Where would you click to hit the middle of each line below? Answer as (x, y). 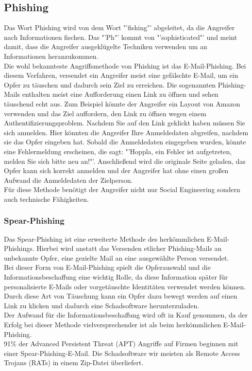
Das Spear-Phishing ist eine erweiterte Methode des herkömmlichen (104, 238)
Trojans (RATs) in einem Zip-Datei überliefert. (74, 362)
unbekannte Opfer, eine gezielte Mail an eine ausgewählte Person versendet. (117, 257)
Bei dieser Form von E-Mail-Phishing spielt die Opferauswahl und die (107, 267)
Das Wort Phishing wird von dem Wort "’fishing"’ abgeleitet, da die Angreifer (119, 27)
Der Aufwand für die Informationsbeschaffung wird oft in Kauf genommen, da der (126, 315)
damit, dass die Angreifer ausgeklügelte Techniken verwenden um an (106, 46)
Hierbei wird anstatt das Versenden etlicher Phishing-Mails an (129, 248)
